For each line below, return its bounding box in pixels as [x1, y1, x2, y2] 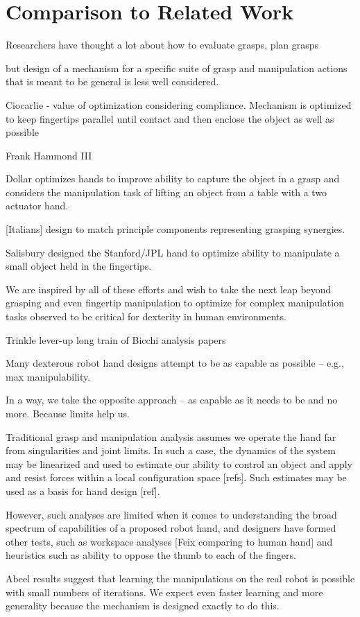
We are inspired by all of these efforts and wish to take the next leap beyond [6, 281, 332, 296]
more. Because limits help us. [6, 406, 130, 420]
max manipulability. [6, 369, 91, 383]
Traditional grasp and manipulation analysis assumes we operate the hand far [6, 429, 336, 444]
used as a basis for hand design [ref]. [6, 483, 160, 498]
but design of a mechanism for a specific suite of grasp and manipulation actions [6, 60, 348, 75]
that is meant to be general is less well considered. [6, 74, 219, 89]
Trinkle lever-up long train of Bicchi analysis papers [6, 332, 226, 347]
